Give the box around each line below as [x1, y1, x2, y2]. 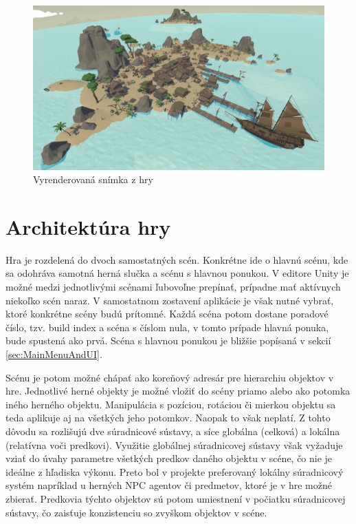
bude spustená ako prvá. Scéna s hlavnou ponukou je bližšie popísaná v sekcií [5, 333, 331, 348]
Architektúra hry [5, 212, 171, 240]
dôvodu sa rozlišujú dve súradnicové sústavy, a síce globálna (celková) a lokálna [5, 423, 340, 438]
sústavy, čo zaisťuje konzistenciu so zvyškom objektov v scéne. [5, 505, 267, 519]
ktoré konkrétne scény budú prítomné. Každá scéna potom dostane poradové [5, 306, 329, 321]
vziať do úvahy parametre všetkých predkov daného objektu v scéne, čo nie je [5, 451, 333, 465]
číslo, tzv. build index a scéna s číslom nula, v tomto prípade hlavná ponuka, [5, 319, 329, 334]
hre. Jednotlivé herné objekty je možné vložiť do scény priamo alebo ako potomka [5, 384, 351, 398]
